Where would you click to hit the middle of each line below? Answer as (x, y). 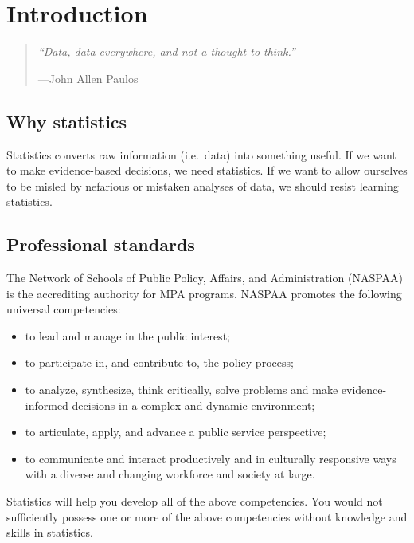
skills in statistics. (50, 532)
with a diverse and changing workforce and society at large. (170, 474)
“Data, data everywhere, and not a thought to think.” (166, 51)
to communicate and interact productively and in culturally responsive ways (211, 458)
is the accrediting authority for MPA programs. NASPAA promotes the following (204, 293)
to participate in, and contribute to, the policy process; (159, 362)
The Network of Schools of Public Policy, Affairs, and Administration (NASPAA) (205, 278)
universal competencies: (64, 309)
